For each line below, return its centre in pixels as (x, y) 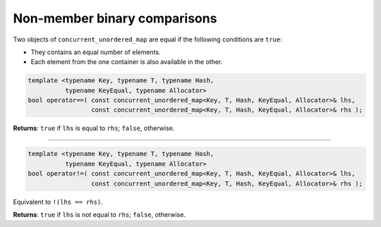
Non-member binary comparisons (115, 18)
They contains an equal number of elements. (96, 52)
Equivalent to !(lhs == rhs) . (58, 202)
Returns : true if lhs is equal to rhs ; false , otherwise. (94, 128)
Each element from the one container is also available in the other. (127, 62)
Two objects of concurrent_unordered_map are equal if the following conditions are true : (147, 39)
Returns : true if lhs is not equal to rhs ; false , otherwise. (99, 215)
